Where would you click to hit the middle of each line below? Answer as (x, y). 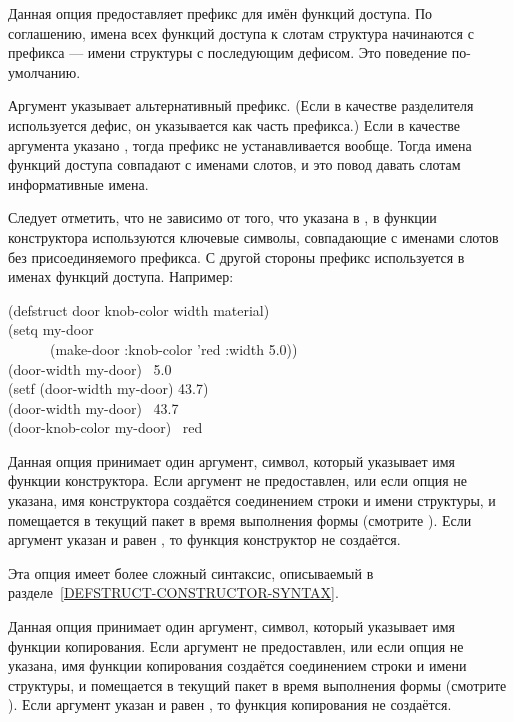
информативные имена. (78, 183)
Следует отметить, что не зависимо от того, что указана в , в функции (222, 217)
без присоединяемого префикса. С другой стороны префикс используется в (236, 256)
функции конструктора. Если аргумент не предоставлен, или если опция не (237, 480)
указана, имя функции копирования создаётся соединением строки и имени (237, 665)
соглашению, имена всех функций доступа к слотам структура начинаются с (241, 32)
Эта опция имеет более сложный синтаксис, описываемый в (191, 572)
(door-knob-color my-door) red (105, 427)
